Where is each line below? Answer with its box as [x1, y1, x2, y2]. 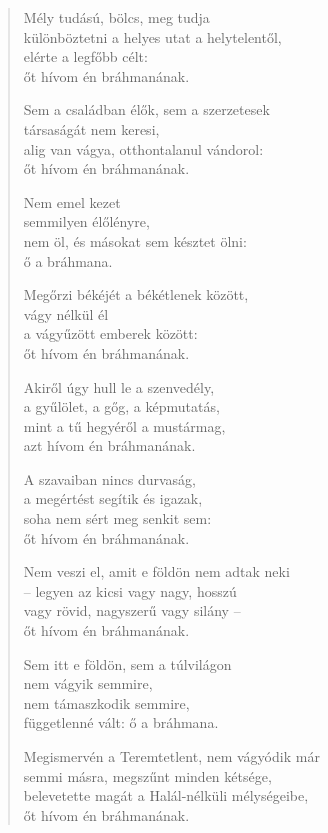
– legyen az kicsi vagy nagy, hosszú [23, 580, 237, 601]
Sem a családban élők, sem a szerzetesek [23, 99, 270, 120]
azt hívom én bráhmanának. [23, 435, 196, 456]
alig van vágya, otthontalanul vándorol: [23, 138, 264, 159]
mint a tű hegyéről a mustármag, [23, 415, 226, 436]
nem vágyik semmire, [23, 673, 153, 694]
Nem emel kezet [23, 191, 121, 212]
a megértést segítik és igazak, [23, 488, 203, 509]
